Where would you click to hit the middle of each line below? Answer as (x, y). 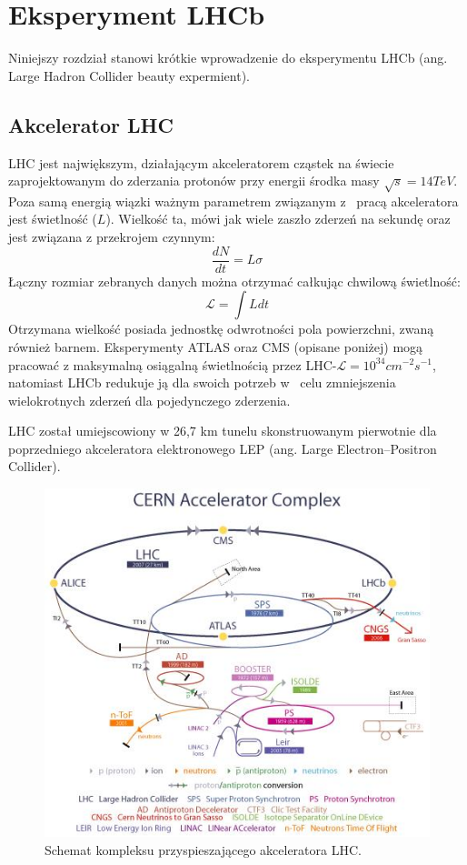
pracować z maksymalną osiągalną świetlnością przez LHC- (173, 364)
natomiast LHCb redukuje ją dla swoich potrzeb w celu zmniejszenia (202, 382)
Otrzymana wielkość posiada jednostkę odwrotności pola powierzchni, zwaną (221, 329)
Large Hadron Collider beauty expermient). (129, 75)
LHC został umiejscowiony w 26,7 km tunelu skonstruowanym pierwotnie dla (223, 431)
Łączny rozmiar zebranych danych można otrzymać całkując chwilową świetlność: (234, 281)
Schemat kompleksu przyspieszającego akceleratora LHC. (203, 850)
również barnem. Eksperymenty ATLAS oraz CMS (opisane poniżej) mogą (216, 346)
